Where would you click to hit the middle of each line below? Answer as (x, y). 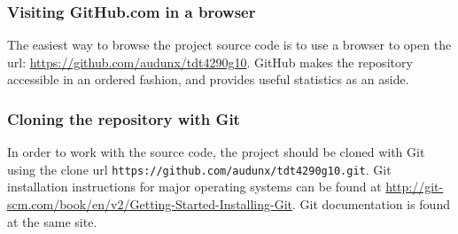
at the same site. (52, 221)
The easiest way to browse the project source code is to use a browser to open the (229, 45)
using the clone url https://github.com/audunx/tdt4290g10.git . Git (199, 169)
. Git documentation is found (371, 204)
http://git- (415, 187)
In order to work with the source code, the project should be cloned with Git (216, 152)
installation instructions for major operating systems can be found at (194, 187)
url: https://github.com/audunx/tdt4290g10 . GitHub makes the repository (210, 62)
